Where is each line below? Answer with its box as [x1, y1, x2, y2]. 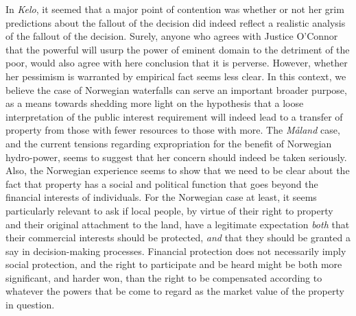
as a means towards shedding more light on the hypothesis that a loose [5, 96, 304, 110]
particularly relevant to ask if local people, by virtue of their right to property [5, 203, 333, 217]
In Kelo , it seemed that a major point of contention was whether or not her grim [5, 2, 344, 16]
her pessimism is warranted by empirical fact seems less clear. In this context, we [5, 69, 346, 83]
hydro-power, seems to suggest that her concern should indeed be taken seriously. [5, 149, 347, 164]
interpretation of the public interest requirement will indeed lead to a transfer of [5, 109, 343, 123]
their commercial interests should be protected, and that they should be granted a [5, 230, 351, 245]
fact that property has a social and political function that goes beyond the [5, 176, 318, 191]
